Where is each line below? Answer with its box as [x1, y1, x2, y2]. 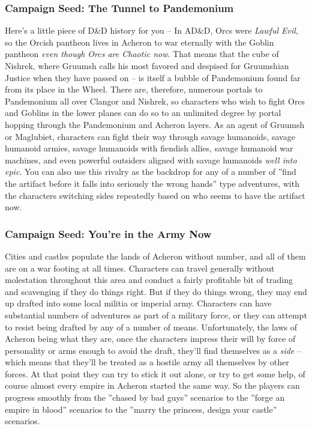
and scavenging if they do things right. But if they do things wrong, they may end [5, 285, 307, 297]
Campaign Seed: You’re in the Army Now [5, 226, 212, 241]
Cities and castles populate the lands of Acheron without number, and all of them [5, 249, 306, 262]
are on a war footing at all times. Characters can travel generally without [5, 261, 275, 274]
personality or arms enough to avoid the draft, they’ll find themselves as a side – [5, 344, 301, 356]
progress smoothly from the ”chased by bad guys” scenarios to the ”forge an [5, 391, 285, 404]
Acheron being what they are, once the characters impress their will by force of [5, 332, 296, 345]
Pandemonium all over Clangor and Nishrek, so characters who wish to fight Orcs [5, 94, 305, 107]
